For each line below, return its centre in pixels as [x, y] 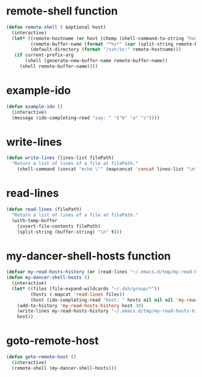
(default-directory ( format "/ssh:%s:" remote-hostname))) [106, 49]
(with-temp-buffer [35, 220]
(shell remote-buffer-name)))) [59, 67]
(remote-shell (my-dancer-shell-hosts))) [64, 368]
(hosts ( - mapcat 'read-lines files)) [78, 294]
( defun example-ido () [35, 107]
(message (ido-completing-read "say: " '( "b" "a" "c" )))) [86, 118]
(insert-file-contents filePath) [59, 226]
